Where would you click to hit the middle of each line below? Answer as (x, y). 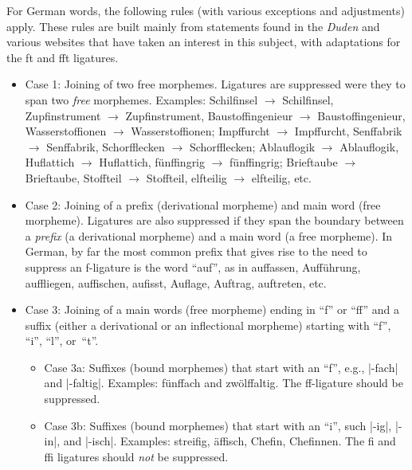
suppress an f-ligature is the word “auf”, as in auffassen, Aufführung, (193, 266)
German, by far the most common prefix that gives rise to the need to (196, 251)
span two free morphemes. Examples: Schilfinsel (141, 99)
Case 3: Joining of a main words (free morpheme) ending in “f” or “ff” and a (212, 309)
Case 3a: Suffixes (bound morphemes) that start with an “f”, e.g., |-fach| (221, 367)
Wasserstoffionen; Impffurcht (200, 131)
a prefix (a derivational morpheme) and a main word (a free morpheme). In (209, 235)
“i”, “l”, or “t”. (62, 341)
